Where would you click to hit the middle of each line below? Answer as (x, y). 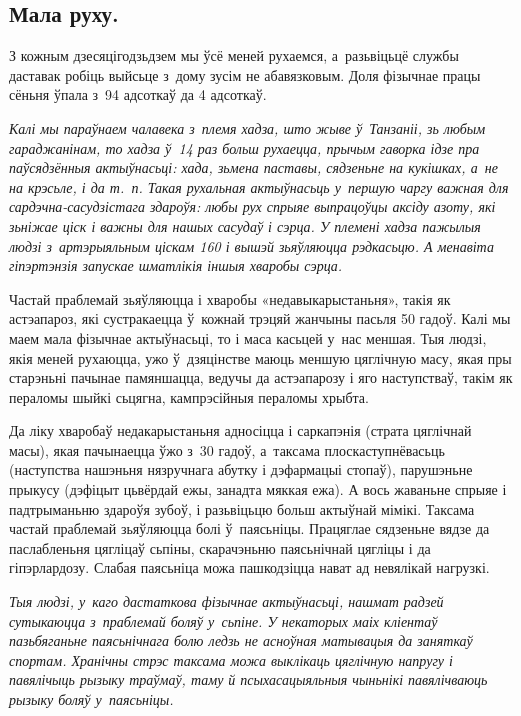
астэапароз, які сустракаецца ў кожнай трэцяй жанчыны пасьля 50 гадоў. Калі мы (260, 318)
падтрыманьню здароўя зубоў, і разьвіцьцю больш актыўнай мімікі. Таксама (242, 508)
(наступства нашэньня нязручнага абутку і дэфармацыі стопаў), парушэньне (241, 469)
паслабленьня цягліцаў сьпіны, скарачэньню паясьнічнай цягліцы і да (220, 547)
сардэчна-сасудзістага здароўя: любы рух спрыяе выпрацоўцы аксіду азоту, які (252, 206)
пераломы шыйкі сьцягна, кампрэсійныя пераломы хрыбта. (189, 396)
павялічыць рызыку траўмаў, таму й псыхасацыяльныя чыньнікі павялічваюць (248, 679)
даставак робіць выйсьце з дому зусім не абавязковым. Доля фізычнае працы (245, 74)
